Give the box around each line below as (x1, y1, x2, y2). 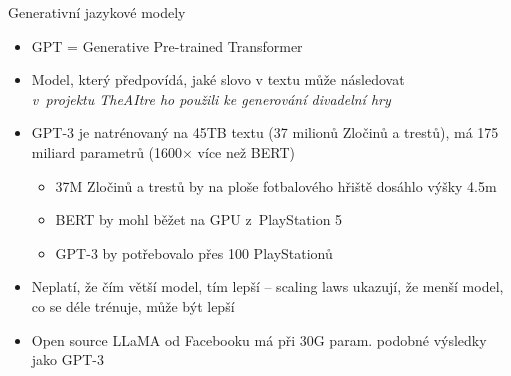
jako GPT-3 (31, 349, 105, 370)
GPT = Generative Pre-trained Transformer (31, 35, 303, 56)
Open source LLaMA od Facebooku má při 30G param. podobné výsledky (31, 329, 487, 350)
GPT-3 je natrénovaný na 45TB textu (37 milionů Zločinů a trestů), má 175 (31, 122, 499, 143)
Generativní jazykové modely (8, 2, 186, 22)
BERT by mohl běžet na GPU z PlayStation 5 (55, 209, 343, 230)
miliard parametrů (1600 (31, 141, 183, 162)
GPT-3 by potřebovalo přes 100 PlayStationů (55, 242, 333, 263)
